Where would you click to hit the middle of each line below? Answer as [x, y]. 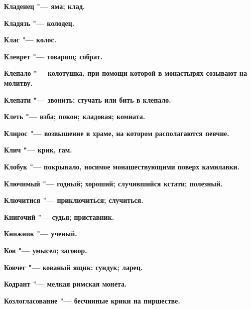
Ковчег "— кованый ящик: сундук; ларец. [73, 267]
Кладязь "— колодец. [39, 23]
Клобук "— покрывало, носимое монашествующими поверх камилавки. [122, 166]
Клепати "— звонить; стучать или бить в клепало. [88, 99]
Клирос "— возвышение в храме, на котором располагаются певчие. [117, 133]
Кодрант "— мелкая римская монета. [65, 284]
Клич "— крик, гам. [38, 150]
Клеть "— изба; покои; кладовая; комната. [75, 116]
